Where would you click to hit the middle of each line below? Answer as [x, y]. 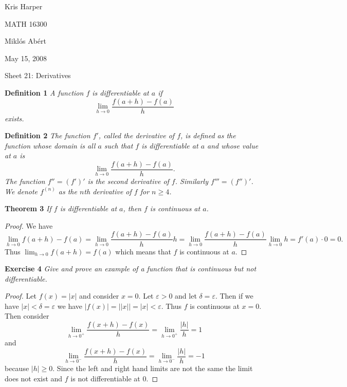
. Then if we [234, 296]
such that [118, 145]
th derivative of [108, 191]
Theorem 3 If [28, 208]
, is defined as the [208, 135]
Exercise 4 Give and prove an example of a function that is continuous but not [131, 269]
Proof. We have [29, 225]
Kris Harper [24, 6]
